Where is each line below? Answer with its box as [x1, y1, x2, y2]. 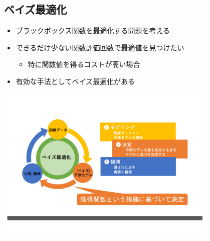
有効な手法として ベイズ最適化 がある [16, 75, 135, 86]
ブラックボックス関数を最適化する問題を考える [16, 25, 170, 36]
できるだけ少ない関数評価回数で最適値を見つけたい [16, 42, 184, 52]
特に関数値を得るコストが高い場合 [28, 59, 140, 69]
